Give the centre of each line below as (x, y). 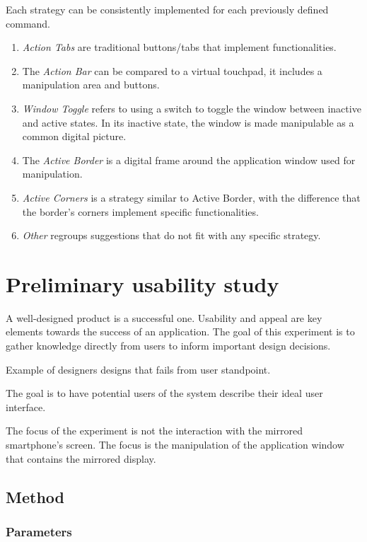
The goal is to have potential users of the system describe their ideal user (164, 393)
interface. (26, 406)
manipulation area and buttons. (91, 85)
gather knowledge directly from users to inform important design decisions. (168, 346)
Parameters (39, 531)
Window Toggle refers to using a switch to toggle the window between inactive (192, 108)
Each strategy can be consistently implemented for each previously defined (167, 9)
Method (35, 496)
